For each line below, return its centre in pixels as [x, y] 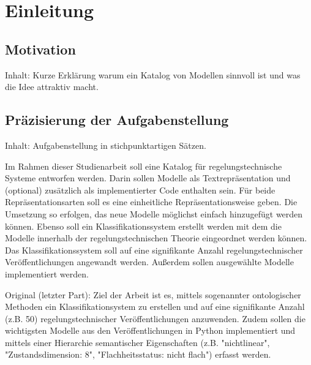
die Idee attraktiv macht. [52, 87]
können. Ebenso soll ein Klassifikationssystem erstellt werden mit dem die [143, 226]
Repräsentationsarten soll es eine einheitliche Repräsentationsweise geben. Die [151, 202]
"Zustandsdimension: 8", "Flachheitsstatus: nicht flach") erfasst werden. [138, 354]
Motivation [40, 49]
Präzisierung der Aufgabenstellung [117, 120]
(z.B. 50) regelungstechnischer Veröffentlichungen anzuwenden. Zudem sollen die [155, 318]
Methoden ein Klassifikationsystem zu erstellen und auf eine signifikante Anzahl [155, 307]
